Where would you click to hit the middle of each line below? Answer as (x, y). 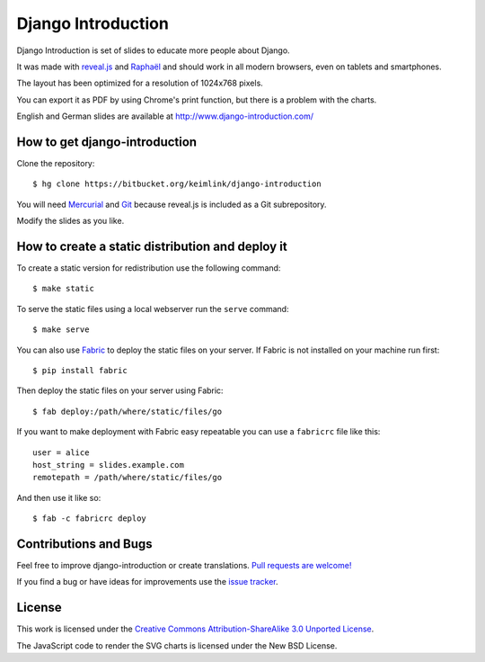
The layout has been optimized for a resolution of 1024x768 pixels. (140, 83)
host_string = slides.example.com (108, 465)
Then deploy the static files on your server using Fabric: (120, 390)
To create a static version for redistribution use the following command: (149, 268)
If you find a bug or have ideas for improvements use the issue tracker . (147, 582)
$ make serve (61, 330)
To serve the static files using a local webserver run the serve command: (153, 309)
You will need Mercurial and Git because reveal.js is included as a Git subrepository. (172, 204)
